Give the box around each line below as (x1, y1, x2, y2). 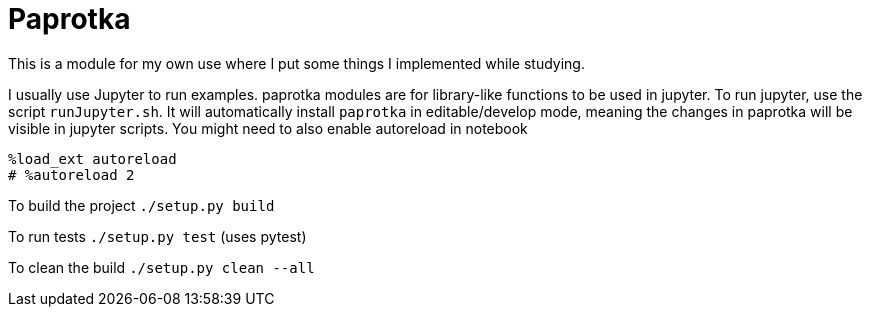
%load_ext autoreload (8, 150, 177, 167)
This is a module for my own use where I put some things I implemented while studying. (8, 54, 585, 72)
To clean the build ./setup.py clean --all (8, 258, 315, 276)
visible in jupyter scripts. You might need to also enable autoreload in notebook (8, 119, 528, 137)
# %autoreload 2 (8, 166, 135, 183)
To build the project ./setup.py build (8, 196, 275, 214)
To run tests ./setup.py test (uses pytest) (8, 227, 307, 245)
